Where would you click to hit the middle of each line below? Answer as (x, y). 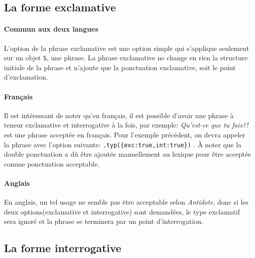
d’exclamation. (26, 77)
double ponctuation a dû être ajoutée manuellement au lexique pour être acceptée (128, 154)
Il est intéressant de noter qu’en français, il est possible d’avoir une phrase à (119, 115)
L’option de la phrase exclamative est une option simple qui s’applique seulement (127, 48)
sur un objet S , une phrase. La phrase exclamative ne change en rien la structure (126, 58)
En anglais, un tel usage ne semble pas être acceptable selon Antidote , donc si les (126, 202)
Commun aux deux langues (51, 29)
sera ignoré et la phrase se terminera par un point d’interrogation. (104, 221)
